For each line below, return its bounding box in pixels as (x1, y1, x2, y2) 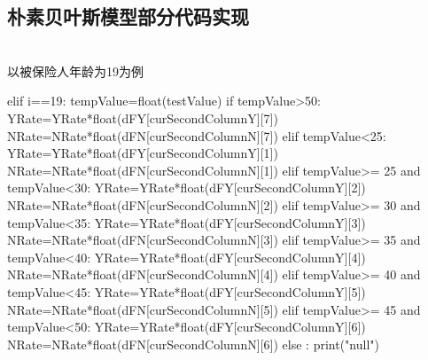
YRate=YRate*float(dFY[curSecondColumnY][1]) (7, 144, 278, 162)
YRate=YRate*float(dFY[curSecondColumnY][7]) (7, 108, 278, 127)
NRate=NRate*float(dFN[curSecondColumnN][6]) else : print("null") (7, 334, 379, 353)
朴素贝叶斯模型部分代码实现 (7, 3, 249, 30)
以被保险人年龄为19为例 (7, 61, 144, 80)
